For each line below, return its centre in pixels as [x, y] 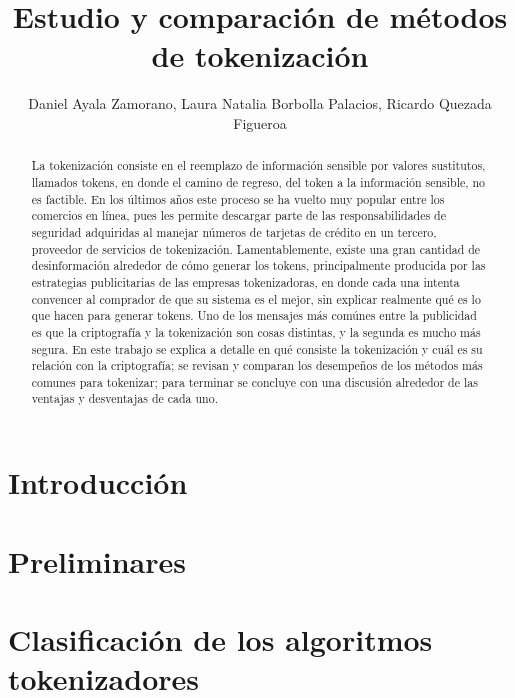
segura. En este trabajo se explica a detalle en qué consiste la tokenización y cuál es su [257, 348]
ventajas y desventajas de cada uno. [124, 398]
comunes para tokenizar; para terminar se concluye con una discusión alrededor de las [254, 381]
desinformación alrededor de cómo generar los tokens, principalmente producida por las [258, 265]
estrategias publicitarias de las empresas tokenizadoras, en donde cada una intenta [245, 281]
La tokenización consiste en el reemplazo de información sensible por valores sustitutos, [258, 165]
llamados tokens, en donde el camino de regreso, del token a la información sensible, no [258, 181]
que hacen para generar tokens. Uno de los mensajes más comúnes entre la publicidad [254, 315]
